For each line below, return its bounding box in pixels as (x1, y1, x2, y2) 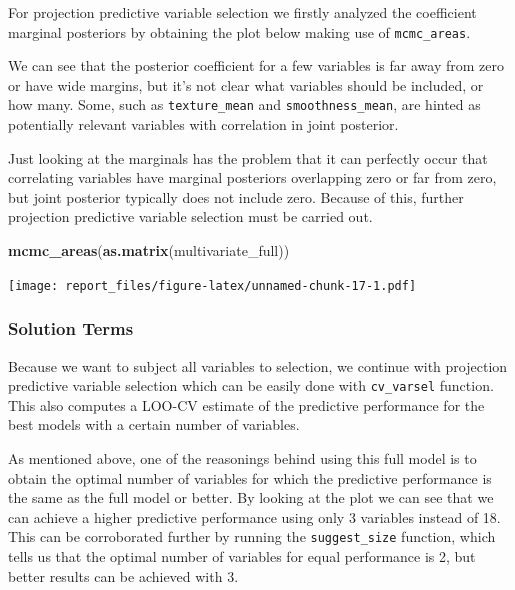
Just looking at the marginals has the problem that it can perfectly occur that (8, 147, 488, 168)
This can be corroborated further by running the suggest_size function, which (8, 526, 496, 547)
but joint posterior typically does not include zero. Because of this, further (8, 186, 464, 207)
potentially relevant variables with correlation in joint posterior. (8, 114, 399, 135)
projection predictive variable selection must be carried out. (8, 206, 373, 227)
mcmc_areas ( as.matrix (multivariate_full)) (8, 240, 290, 261)
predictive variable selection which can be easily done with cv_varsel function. (8, 375, 494, 396)
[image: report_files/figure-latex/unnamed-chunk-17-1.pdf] (8, 278, 417, 293)
